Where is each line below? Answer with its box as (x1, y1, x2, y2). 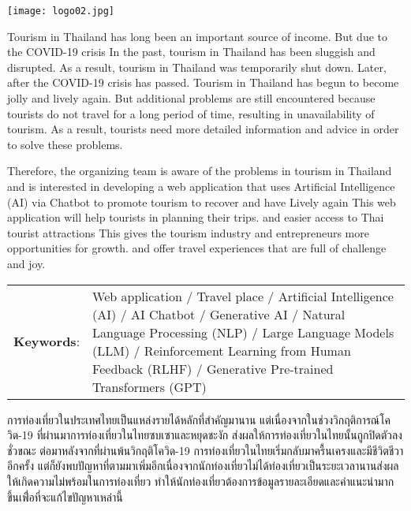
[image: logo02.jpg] (7, 6, 115, 17)
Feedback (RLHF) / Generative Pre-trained (92, 359, 334, 378)
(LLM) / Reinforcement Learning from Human (92, 341, 351, 360)
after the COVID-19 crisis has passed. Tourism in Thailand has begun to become (7, 74, 399, 91)
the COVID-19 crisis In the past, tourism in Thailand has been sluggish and (7, 43, 376, 60)
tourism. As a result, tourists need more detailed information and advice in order (7, 121, 399, 137)
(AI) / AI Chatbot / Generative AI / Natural (92, 304, 346, 323)
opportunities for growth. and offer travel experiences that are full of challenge (7, 240, 387, 256)
